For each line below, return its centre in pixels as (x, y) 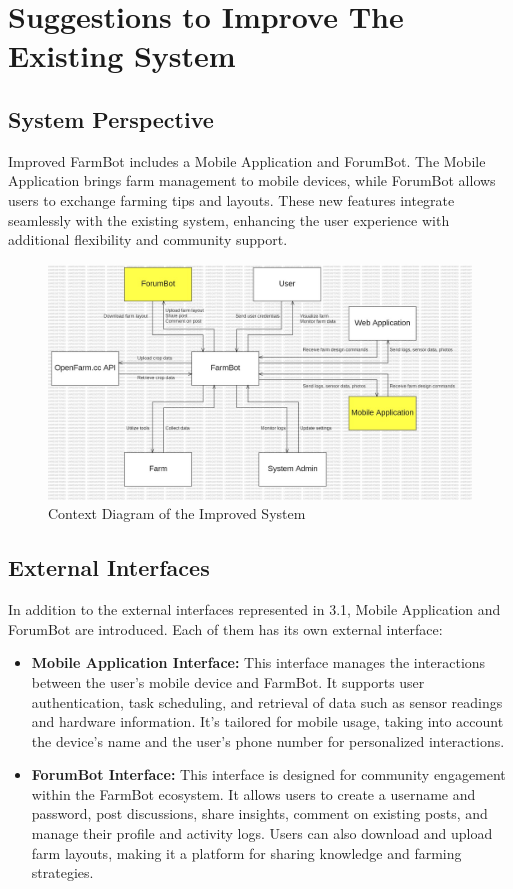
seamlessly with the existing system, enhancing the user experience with (229, 219)
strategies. (62, 872)
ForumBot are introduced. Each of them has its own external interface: (225, 628)
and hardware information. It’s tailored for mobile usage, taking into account (267, 721)
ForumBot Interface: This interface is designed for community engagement (268, 774)
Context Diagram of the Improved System (177, 513)
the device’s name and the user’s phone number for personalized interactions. (268, 740)
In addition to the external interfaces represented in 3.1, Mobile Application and (254, 609)
